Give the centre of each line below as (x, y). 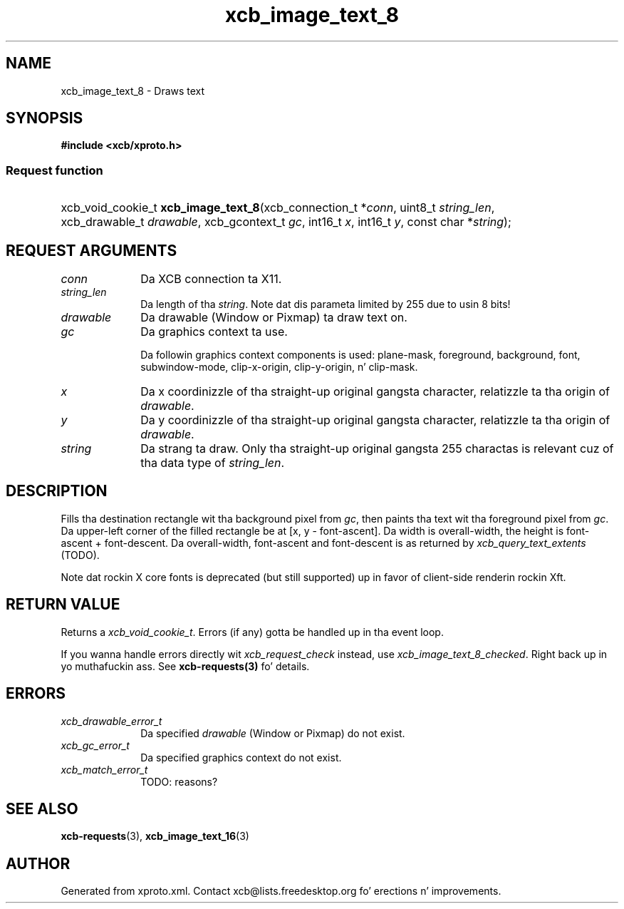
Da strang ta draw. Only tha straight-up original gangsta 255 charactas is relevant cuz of (377, 449)
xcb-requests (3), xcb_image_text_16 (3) (155, 836)
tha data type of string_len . (213, 463)
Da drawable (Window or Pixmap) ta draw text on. (274, 318)
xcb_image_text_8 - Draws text (133, 91)
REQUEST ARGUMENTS (92, 250)
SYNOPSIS (45, 118)
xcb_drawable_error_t (111, 721)
